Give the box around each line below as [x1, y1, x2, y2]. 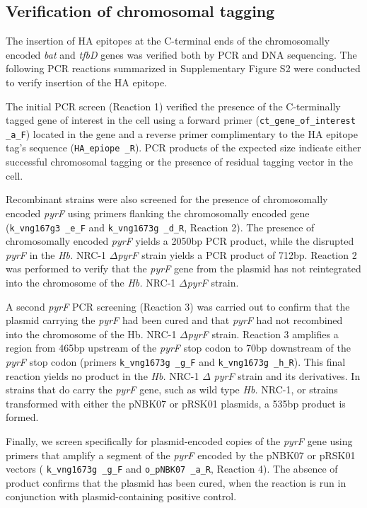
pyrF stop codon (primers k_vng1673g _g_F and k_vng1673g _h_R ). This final [6, 354, 346, 369]
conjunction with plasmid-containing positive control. [6, 489, 237, 504]
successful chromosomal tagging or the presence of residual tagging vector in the [6, 154, 354, 169]
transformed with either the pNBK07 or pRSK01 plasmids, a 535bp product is [6, 396, 346, 410]
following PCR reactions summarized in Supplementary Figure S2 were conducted [6, 61, 361, 76]
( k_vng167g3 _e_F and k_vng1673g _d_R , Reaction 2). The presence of [6, 219, 315, 234]
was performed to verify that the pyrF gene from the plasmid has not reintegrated [6, 261, 361, 276]
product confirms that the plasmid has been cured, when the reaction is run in [6, 475, 346, 490]
